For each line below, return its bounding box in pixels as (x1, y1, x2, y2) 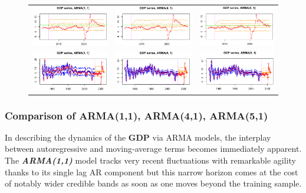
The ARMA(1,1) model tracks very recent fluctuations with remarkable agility (5, 154, 296, 167)
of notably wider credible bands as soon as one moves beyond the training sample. (5, 177, 302, 189)
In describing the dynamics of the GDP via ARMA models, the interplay (5, 131, 271, 143)
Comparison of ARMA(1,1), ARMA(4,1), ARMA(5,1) (5, 108, 268, 122)
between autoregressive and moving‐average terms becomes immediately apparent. (5, 142, 302, 155)
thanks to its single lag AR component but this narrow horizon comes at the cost (5, 165, 298, 178)
